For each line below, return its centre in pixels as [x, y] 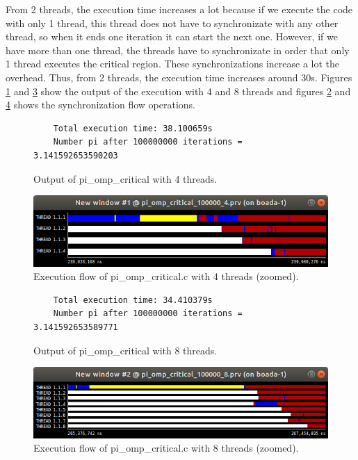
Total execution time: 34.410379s [133, 300]
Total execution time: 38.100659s [133, 128]
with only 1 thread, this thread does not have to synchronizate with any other [172, 23]
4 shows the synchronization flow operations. [100, 105]
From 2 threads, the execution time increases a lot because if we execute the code [179, 9]
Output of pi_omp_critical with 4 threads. [125, 178]
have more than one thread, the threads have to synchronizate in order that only [178, 50]
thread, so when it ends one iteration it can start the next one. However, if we [172, 36]
